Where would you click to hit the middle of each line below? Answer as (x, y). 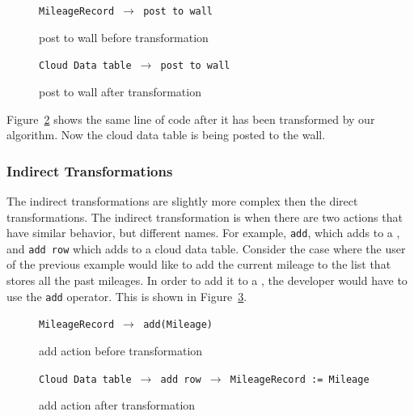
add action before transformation (121, 350)
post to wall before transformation (124, 37)
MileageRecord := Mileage (300, 379)
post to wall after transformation (120, 91)
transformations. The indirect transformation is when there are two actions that (205, 216)
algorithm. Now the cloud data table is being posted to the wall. (166, 135)
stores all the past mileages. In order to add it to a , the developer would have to (207, 280)
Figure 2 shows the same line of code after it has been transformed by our (191, 119)
